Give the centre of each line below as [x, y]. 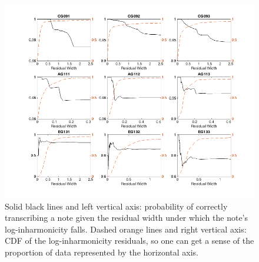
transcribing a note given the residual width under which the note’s [127, 218]
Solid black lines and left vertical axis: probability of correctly [116, 206]
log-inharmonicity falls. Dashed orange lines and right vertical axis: [126, 229]
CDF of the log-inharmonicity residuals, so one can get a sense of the [129, 241]
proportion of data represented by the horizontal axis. [102, 252]
